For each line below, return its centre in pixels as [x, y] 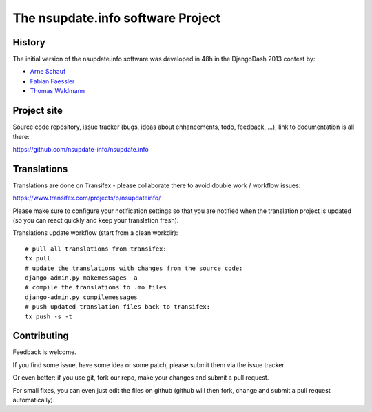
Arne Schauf [48, 72]
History [29, 42]
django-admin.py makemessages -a [81, 278]
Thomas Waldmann [58, 91]
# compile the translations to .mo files [96, 287]
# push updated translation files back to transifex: [117, 307]
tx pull [38, 259]
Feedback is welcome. [45, 352]
